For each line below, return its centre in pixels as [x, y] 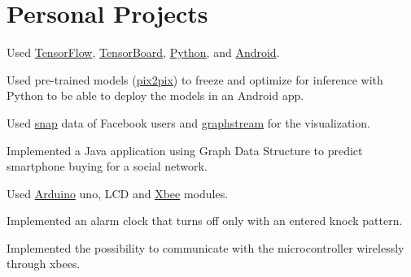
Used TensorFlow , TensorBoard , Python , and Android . [143, 52]
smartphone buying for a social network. [107, 166]
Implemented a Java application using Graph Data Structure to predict [185, 150]
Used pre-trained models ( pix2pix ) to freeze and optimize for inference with [195, 79]
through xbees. [44, 264]
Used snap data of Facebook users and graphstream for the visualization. [188, 122]
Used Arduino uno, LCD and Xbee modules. [118, 193]
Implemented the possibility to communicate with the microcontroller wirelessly [205, 247]
